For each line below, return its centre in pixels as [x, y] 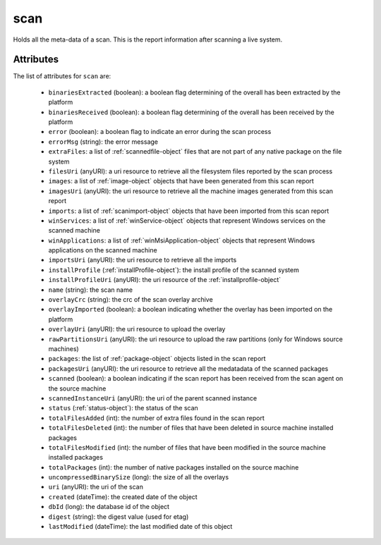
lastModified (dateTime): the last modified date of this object [140, 527]
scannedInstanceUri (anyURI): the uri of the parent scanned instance [153, 398]
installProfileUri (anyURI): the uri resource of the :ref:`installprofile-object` [165, 280]
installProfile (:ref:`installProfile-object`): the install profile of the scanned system [174, 270]
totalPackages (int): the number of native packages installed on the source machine [174, 467]
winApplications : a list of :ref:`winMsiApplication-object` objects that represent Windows [182, 240]
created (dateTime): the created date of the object [123, 496]
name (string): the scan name [91, 290]
